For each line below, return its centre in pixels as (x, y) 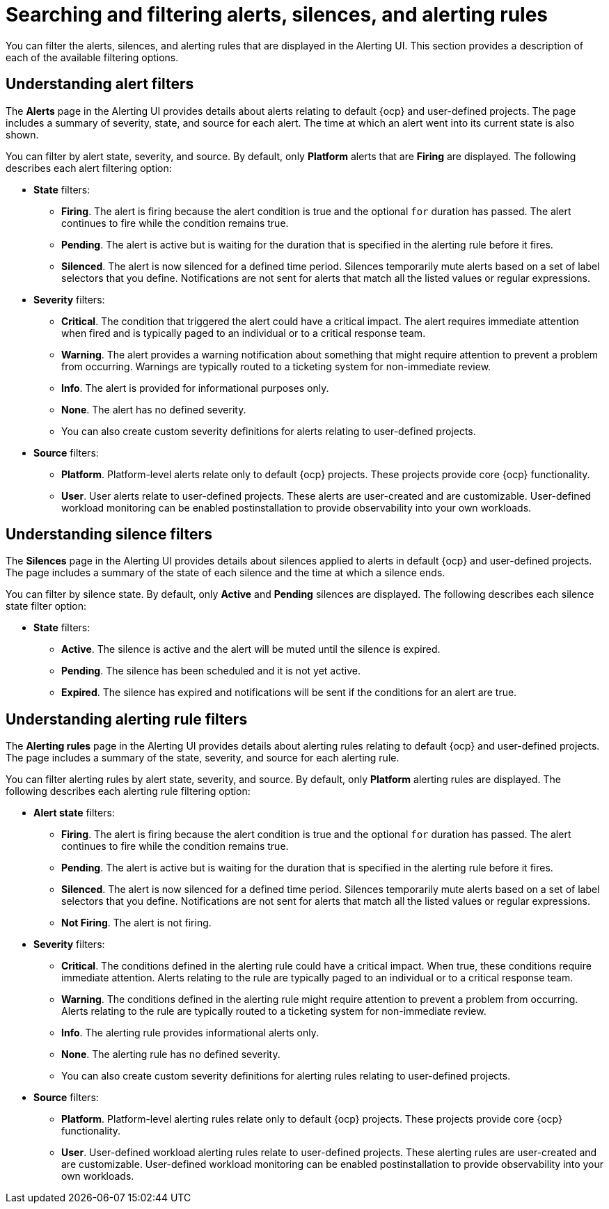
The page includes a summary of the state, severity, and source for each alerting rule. (203, 758)
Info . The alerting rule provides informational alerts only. (190, 1033)
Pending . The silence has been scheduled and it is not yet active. (211, 671)
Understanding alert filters (100, 84)
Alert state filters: (74, 813)
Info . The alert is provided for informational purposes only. (195, 388)
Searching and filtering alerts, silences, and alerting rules (277, 15)
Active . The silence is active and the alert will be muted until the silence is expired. (251, 649)
